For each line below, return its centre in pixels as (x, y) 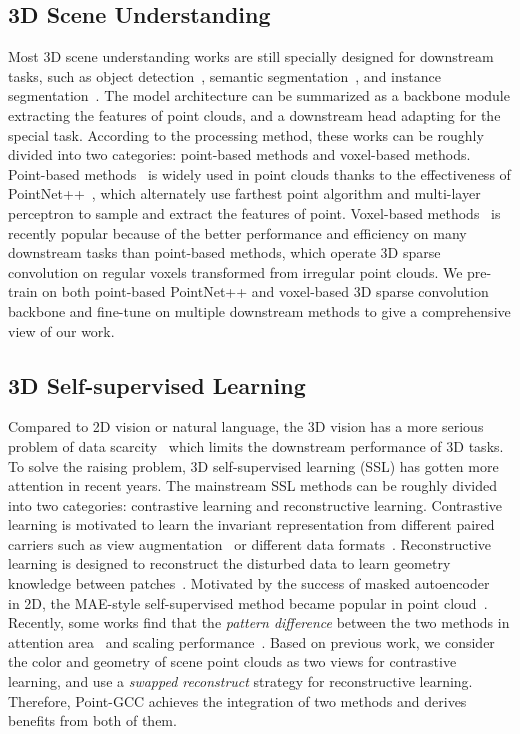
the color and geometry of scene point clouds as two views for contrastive (232, 661)
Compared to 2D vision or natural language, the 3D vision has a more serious (246, 426)
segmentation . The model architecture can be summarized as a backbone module (259, 95)
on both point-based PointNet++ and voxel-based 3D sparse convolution (265, 291)
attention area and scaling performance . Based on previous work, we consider (251, 641)
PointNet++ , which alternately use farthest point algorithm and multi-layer (244, 193)
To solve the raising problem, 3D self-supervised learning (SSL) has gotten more (253, 465)
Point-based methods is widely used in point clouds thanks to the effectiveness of (259, 173)
